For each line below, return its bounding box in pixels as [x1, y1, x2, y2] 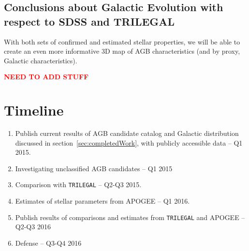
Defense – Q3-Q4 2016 [15, 237, 82, 248]
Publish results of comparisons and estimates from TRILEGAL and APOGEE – [15, 212, 245, 222]
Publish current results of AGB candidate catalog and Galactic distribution [15, 128, 239, 138]
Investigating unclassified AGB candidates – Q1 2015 [15, 163, 173, 173]
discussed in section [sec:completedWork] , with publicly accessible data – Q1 [15, 137, 243, 148]
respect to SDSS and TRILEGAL [4, 14, 175, 29]
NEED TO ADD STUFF [4, 72, 89, 82]
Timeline [4, 100, 64, 120]
